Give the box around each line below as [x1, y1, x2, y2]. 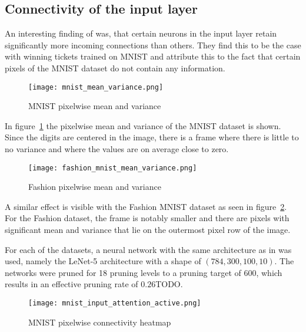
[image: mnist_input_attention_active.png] [28, 299, 201, 308]
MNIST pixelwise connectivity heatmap [28, 315, 171, 328]
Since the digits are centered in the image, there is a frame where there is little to [5, 131, 299, 143]
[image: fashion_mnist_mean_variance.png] [28, 163, 197, 172]
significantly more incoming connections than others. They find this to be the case [5, 38, 301, 51]
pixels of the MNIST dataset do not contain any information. [5, 61, 225, 74]
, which [256, 266, 282, 278]
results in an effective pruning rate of [5, 278, 138, 290]
